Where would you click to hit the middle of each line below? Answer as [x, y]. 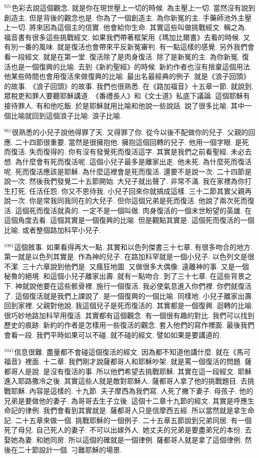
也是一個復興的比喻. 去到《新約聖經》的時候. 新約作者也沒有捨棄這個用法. [131, 66]
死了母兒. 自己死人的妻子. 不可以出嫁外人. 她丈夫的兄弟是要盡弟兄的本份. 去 [128, 430]
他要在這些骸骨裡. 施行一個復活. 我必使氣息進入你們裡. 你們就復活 [144, 286]
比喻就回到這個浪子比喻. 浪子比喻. [66, 115]
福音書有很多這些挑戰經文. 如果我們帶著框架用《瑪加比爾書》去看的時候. [123, 37]
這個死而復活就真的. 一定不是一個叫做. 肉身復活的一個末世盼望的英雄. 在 [133, 210]
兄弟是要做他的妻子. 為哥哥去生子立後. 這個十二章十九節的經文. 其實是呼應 [126, 400]
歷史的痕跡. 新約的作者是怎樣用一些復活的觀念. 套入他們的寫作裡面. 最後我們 [129, 325]
